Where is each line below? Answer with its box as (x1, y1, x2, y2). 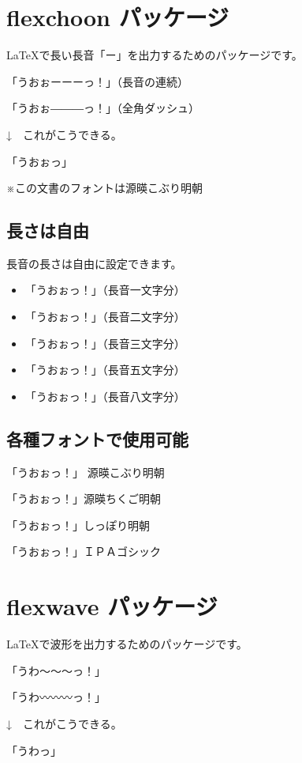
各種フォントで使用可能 (6, 426, 188, 451)
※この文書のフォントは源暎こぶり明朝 (6, 179, 203, 196)
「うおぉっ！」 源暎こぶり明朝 (6, 463, 165, 480)
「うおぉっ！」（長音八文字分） (24, 387, 185, 404)
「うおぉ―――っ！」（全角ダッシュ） (6, 100, 199, 116)
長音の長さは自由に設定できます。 (6, 255, 182, 271)
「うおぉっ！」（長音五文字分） (24, 361, 185, 378)
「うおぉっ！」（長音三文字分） (24, 334, 185, 351)
